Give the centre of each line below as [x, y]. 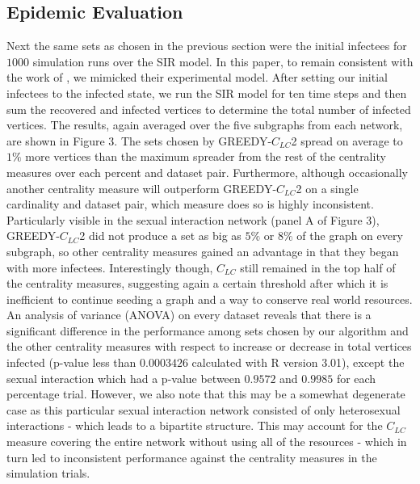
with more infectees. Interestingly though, [110, 267]
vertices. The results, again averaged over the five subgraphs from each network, [205, 125]
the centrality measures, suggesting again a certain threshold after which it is [197, 283]
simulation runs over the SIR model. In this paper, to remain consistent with [223, 61]
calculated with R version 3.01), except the [298, 362]
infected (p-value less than [71, 362]
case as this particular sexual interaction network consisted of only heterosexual [204, 409]
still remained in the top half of [318, 267]
